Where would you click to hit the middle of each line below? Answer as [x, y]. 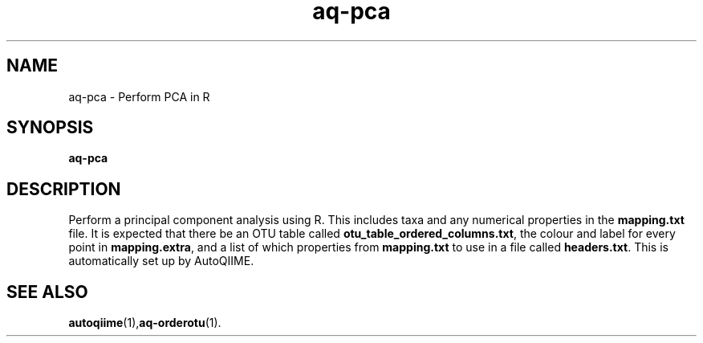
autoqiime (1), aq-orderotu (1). [145, 323]
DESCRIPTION [64, 189]
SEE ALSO [47, 292]
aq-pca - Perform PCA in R [139, 96]
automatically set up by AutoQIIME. [161, 261]
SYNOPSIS [50, 128]
